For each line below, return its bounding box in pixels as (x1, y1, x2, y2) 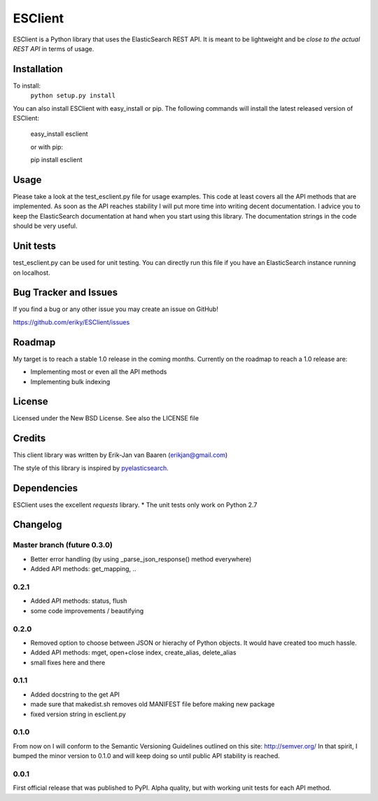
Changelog (13, 519, 62, 530)
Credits (13, 432, 46, 444)
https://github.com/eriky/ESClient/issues (13, 317, 130, 326)
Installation (13, 63, 63, 75)
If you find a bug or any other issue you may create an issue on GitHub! (13, 305, 218, 313)
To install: (13, 81, 41, 90)
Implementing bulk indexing (30, 377, 111, 385)
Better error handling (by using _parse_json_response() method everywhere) (30, 554, 252, 563)
